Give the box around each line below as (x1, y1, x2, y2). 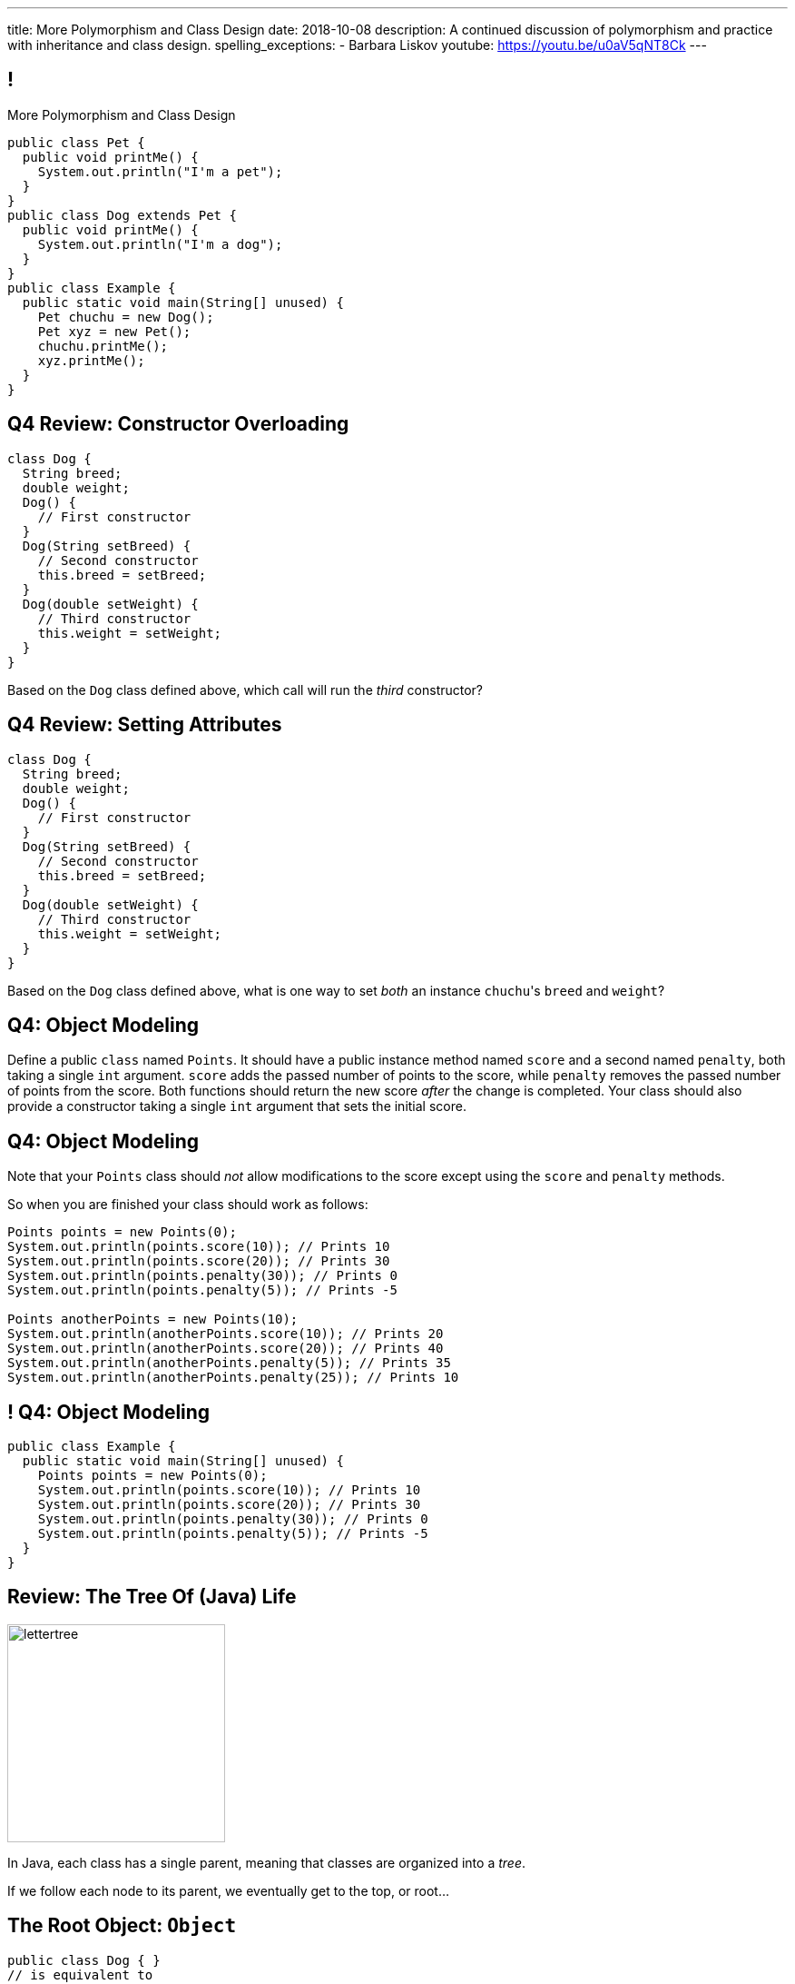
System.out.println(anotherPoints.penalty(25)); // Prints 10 (7, 1370, 459, 1385)
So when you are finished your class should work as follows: (7, 1196, 368, 1213)
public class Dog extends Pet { (7, 207, 237, 223)
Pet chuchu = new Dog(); (37, 309, 214, 324)
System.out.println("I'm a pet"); (37, 164, 283, 179)
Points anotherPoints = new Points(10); (7, 1312, 299, 1327)
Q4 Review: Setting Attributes (7, 713, 282, 737)
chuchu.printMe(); (37, 338, 169, 353)
